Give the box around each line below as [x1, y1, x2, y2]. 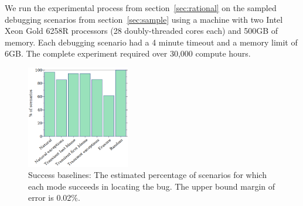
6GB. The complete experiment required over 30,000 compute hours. [5, 47, 251, 60]
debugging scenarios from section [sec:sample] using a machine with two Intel [5, 13, 283, 25]
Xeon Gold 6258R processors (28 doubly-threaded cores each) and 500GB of [5, 25, 278, 37]
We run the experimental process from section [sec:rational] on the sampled [5, 2, 277, 13]
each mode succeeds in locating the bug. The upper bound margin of [28, 180, 275, 192]
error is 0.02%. [28, 191, 80, 204]
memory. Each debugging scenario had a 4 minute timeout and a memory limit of [5, 36, 298, 48]
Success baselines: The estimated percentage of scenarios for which [28, 169, 267, 181]
